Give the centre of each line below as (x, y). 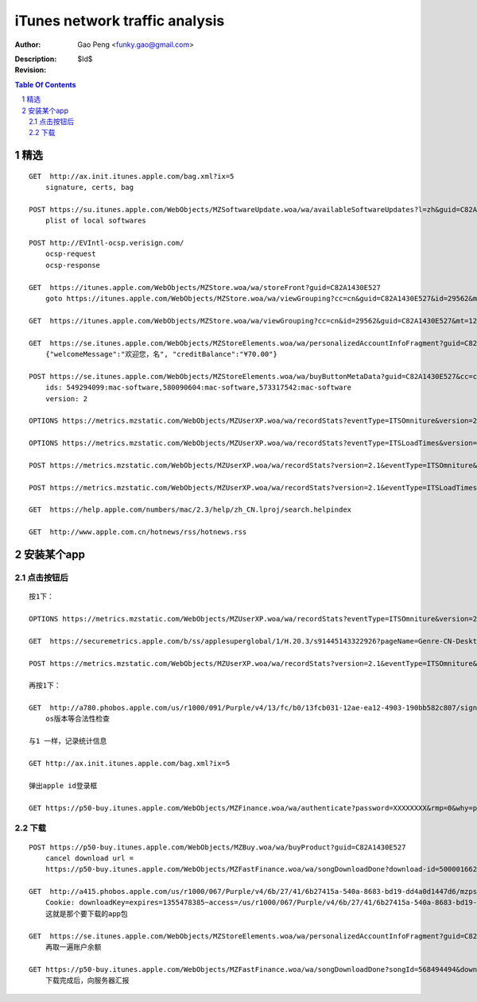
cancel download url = (89, 858)
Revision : (31, 70)
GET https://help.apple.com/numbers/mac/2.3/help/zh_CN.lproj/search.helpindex (190, 510)
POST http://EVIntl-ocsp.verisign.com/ (107, 243)
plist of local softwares (96, 221)
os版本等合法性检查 (78, 719)
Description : (36, 59)
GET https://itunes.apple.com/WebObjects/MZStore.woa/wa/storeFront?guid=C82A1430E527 (205, 287)
